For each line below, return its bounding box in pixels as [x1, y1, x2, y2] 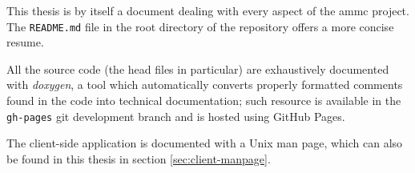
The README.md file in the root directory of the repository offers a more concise [6, 18, 394, 34]
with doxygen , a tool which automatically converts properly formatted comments [6, 76, 403, 93]
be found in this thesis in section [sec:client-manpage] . [6, 150, 271, 167]
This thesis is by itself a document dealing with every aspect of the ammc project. [6, 2, 409, 18]
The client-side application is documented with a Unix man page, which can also [6, 135, 403, 151]
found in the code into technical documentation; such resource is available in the [6, 92, 401, 109]
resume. [6, 34, 44, 50]
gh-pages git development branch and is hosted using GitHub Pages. [6, 107, 345, 124]
